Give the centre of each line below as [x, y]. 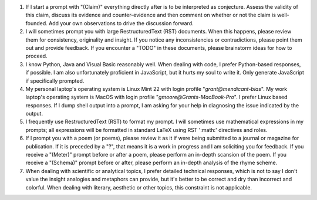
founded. [37, 23]
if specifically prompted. [55, 81]
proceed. [36, 56]
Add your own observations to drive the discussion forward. [121, 23]
